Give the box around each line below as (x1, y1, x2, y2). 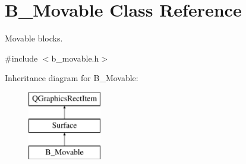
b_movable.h (51, 52, 99, 64)
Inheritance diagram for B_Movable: (5, 72, 138, 84)
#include (5, 52, 38, 64)
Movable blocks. (5, 32, 63, 44)
